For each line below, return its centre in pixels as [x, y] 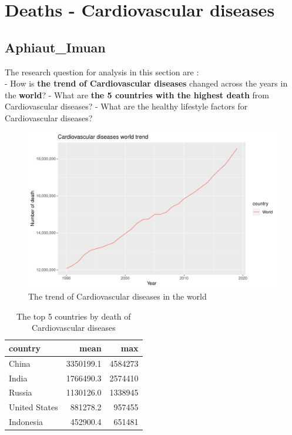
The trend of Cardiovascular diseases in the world [118, 296]
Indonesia [26, 422]
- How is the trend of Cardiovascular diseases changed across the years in [146, 83]
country [25, 348]
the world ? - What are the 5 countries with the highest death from [137, 94]
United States [33, 407]
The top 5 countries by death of [74, 316]
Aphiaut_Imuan [55, 47]
